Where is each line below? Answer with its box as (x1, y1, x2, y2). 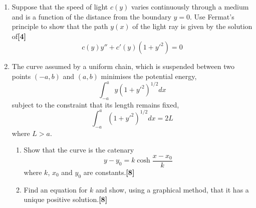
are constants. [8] (83, 167, 135, 177)
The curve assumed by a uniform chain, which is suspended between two (12, 61, 234, 71)
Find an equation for (24, 184, 88, 194)
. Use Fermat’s (190, 11, 234, 21)
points (12, 70, 31, 81)
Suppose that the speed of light (12, 1, 108, 11)
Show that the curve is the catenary (24, 144, 134, 155)
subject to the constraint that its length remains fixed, (12, 99, 179, 109)
